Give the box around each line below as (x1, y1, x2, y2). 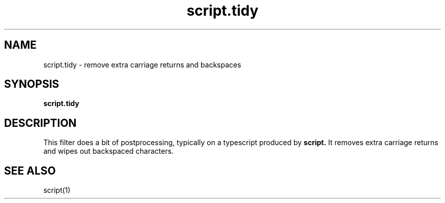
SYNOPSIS (4, 78, 59, 91)
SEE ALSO (4, 164, 56, 177)
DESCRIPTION (4, 116, 77, 129)
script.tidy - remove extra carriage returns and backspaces (43, 60, 241, 69)
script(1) (43, 186, 71, 195)
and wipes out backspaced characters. (43, 147, 174, 156)
